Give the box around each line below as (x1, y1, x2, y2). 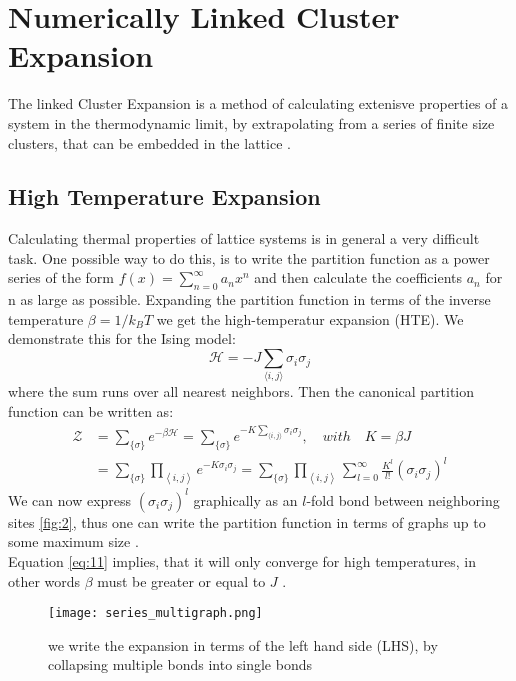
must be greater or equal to (97, 570, 266, 591)
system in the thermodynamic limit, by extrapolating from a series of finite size (8, 112, 495, 133)
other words (8, 570, 81, 591)
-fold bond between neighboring (306, 489, 500, 510)
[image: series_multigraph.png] (48, 606, 263, 621)
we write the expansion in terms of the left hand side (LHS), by (48, 634, 438, 655)
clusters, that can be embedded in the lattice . (8, 132, 291, 153)
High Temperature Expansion (8, 181, 321, 212)
